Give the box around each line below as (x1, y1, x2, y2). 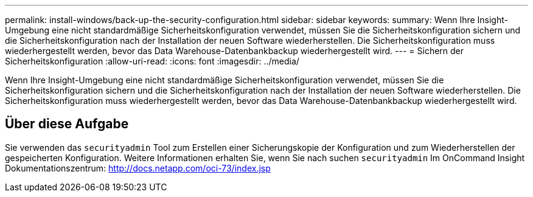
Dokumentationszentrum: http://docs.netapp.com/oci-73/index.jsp (5, 162, 271, 173)
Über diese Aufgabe (5, 116, 129, 132)
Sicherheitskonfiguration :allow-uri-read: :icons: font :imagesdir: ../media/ (5, 56, 299, 66)
